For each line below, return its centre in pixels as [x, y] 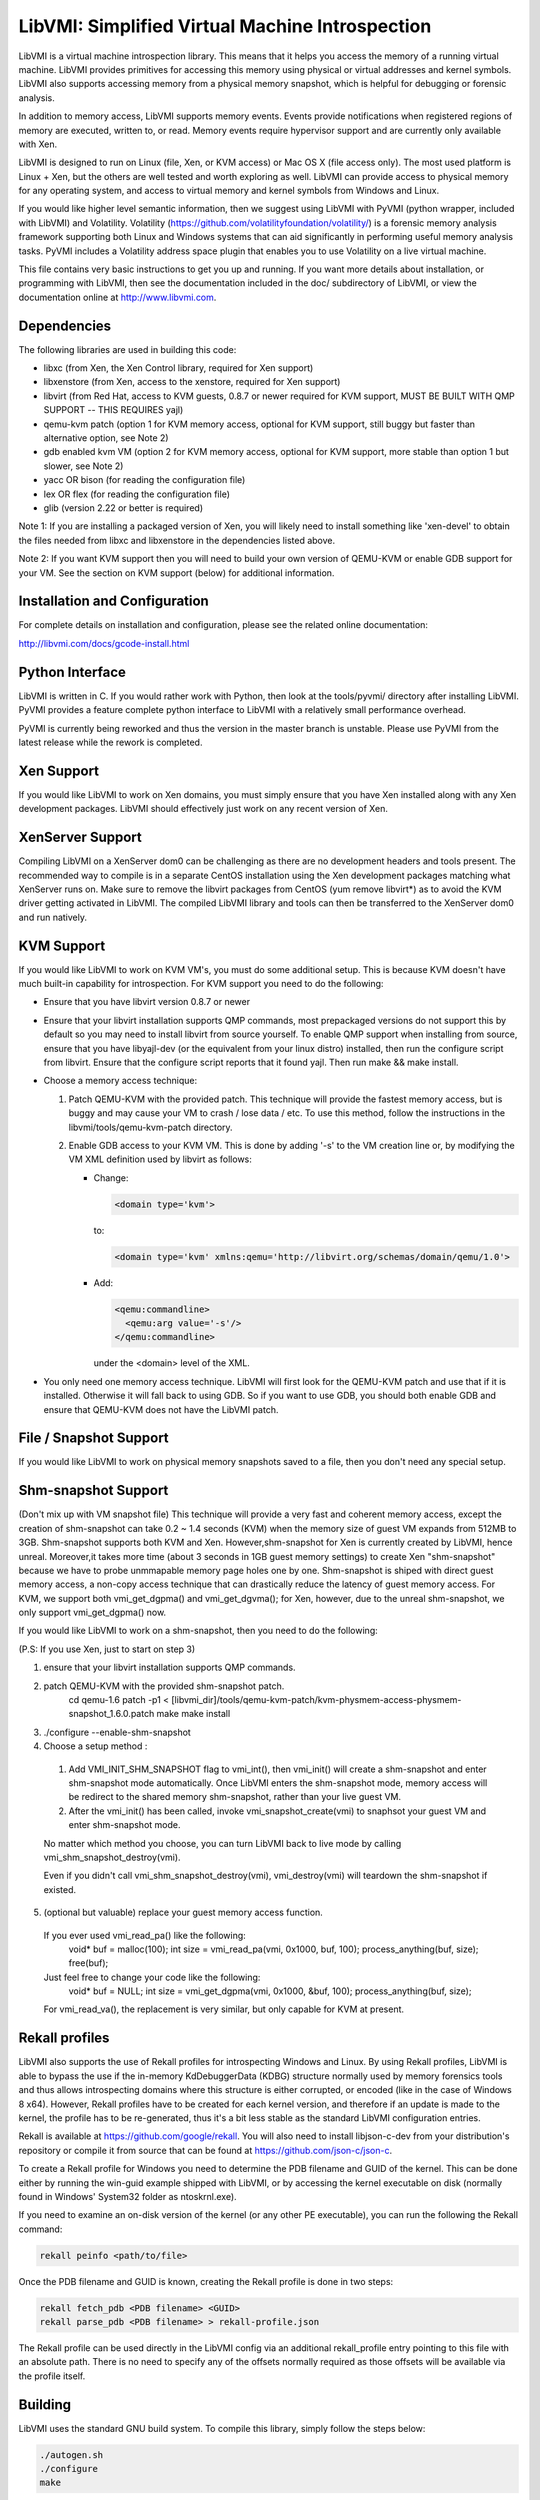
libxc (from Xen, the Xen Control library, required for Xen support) [178, 368]
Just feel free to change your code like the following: [152, 1977]
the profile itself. [52, 2376]
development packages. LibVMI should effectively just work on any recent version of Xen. [203, 809]
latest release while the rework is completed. [110, 742]
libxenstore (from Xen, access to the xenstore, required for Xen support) [192, 382]
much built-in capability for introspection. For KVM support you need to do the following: [201, 983]
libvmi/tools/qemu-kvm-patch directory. [151, 1127]
